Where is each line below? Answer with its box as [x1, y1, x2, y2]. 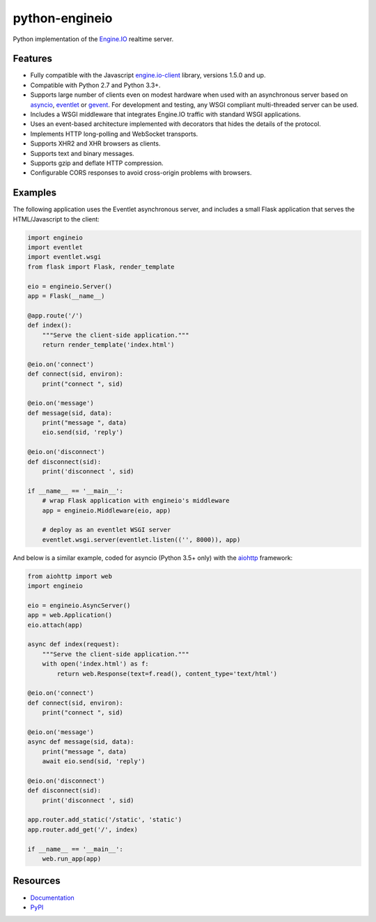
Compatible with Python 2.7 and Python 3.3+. [30, 81, 161, 89]
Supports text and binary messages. [30, 149, 135, 157]
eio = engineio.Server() [27, 282, 113, 290]
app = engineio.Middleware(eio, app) [42, 506, 171, 515]
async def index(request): [27, 641, 120, 648]
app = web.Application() [27, 611, 113, 619]
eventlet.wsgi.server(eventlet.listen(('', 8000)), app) [42, 536, 241, 543]
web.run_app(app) [42, 855, 102, 863]
